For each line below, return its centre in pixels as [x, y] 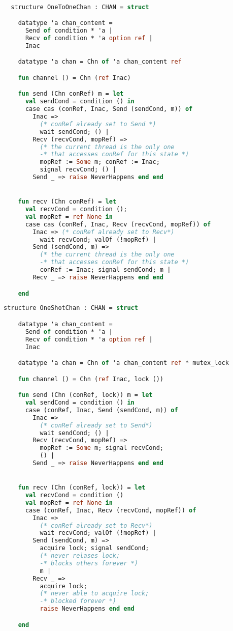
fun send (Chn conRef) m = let [71, 94]
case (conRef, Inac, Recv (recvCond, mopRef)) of [111, 510]
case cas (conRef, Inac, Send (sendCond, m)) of [109, 109]
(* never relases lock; [80, 556]
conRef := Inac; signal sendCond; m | [105, 270]
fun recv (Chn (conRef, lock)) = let [82, 488]
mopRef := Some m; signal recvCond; [102, 448]
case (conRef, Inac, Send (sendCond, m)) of [102, 410]
